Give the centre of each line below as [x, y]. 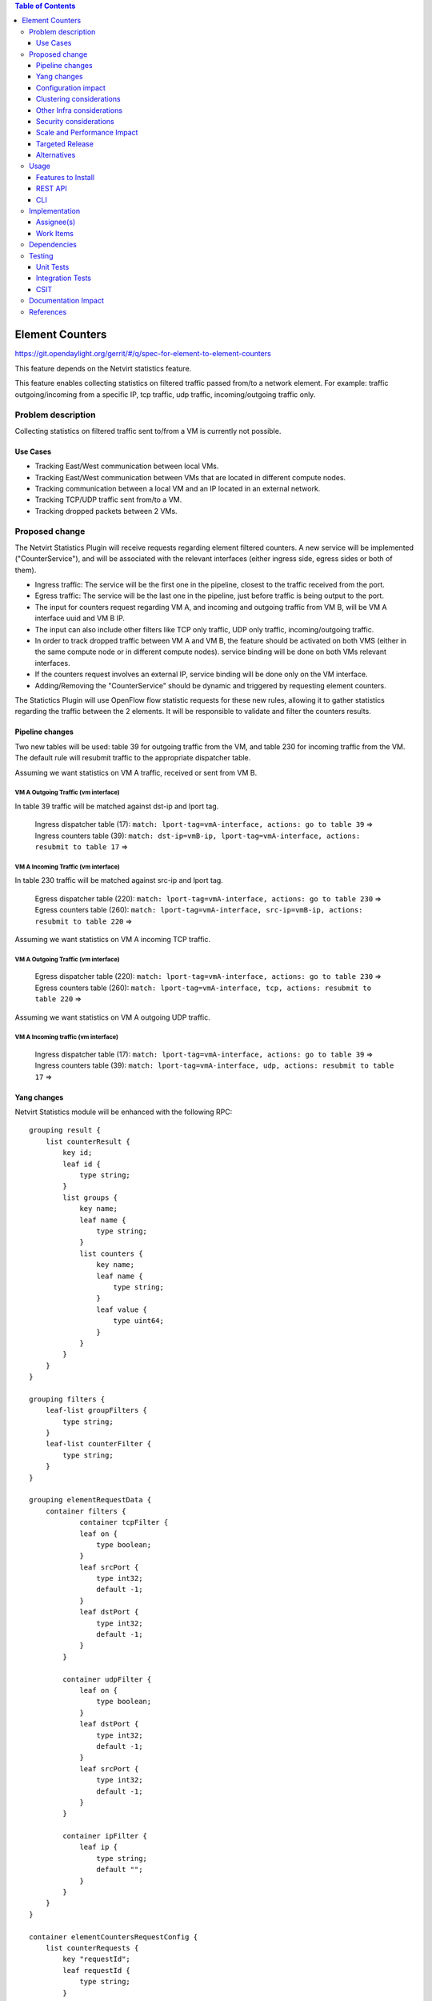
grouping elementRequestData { [90, 1500]
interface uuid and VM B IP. [80, 618]
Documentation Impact [66, 301]
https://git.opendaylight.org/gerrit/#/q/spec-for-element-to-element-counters [143, 354]
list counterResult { [88, 1141]
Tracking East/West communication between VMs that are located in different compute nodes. [190, 477]
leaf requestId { [97, 1970]
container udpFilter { [107, 1679]
